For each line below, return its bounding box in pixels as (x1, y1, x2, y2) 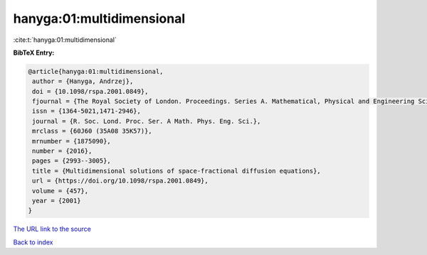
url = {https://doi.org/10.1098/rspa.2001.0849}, (32, 177, 209, 185)
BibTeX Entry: (13, 48, 55, 57)
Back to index (13, 238, 53, 246)
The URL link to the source (13, 224, 92, 234)
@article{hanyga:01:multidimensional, (28, 67, 164, 75)
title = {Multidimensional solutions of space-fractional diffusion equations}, (32, 167, 322, 175)
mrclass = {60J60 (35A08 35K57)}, (32, 127, 152, 135)
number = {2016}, (32, 147, 93, 156)
